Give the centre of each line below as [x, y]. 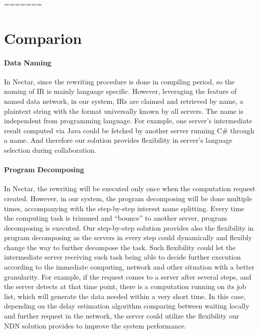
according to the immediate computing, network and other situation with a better [129, 267]
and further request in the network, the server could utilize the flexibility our [122, 316]
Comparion [43, 38]
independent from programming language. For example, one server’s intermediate [128, 121]
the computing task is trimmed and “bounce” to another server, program [116, 218]
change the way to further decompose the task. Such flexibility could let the [120, 247]
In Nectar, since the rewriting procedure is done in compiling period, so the [120, 81]
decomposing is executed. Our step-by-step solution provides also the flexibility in [129, 227]
